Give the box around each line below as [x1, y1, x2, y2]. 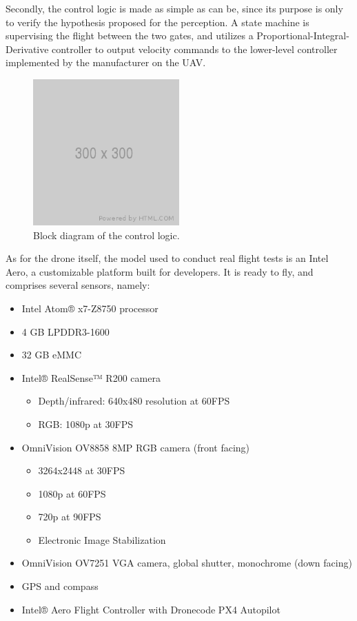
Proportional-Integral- [256, 28, 349, 43]
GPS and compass [21, 579, 99, 593]
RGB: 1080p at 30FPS [38, 416, 133, 431]
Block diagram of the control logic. [33, 227, 180, 242]
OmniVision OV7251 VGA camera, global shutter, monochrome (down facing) [21, 556, 352, 570]
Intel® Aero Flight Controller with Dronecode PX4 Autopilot [21, 602, 280, 616]
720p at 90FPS [38, 509, 101, 524]
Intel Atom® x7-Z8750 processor [21, 301, 159, 315]
